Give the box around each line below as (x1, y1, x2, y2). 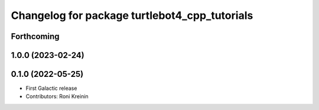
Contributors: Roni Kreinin (25, 93, 89, 100)
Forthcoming (11, 31, 60, 41)
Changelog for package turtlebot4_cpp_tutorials (11, 9, 253, 22)
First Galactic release (25, 85, 77, 92)
